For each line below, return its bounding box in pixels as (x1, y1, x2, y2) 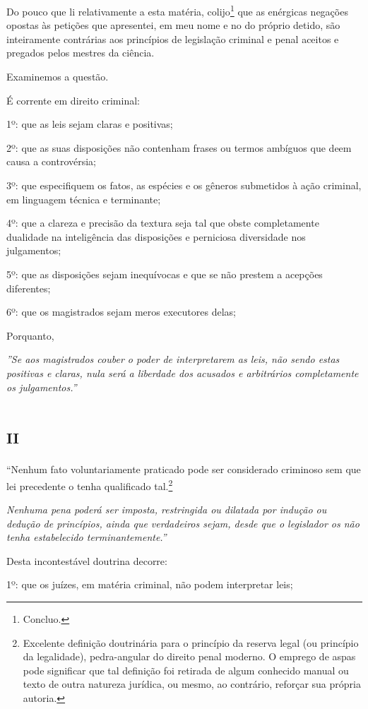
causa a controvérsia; (6, 154, 96, 169)
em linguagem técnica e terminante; (6, 191, 161, 206)
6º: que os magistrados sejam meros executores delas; (6, 304, 236, 319)
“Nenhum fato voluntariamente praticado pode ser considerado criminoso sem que (6, 462, 361, 477)
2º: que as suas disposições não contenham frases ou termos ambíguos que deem (6, 140, 352, 155)
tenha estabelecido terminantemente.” (6, 530, 167, 544)
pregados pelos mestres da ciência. (6, 45, 155, 60)
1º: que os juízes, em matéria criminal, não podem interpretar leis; (6, 577, 293, 592)
